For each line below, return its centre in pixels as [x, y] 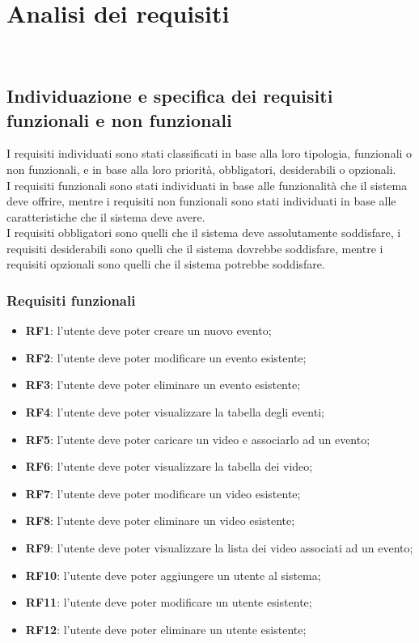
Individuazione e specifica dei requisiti [170, 96]
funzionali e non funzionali [119, 119]
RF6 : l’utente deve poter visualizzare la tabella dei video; [169, 466]
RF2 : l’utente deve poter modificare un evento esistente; [166, 357]
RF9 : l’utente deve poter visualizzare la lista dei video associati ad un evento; [219, 548]
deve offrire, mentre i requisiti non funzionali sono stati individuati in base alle [201, 201]
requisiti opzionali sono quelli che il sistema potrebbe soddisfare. [166, 264]
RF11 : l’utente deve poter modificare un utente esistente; [169, 602]
